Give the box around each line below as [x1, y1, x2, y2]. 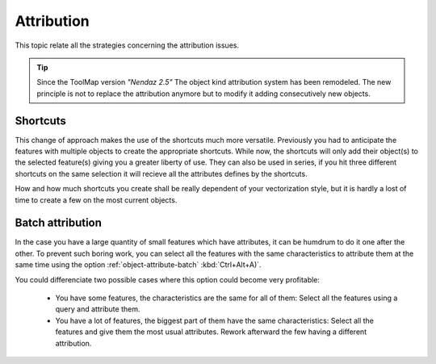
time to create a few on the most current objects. [15, 195, 178, 205]
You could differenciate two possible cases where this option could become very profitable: [15, 274, 321, 284]
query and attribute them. [55, 304, 140, 314]
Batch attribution [15, 216, 103, 230]
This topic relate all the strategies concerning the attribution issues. [15, 40, 240, 50]
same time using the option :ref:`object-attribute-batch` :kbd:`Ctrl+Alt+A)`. [15, 260, 262, 270]
